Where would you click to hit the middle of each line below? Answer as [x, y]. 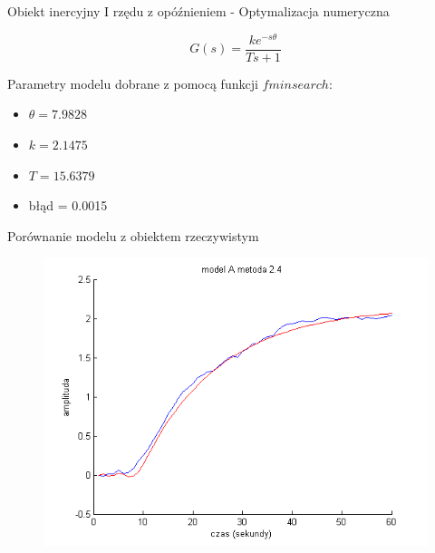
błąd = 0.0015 [68, 205]
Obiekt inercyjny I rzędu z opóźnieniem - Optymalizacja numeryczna [198, 11]
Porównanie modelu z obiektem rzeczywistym [133, 235]
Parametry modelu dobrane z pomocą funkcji [133, 83]
